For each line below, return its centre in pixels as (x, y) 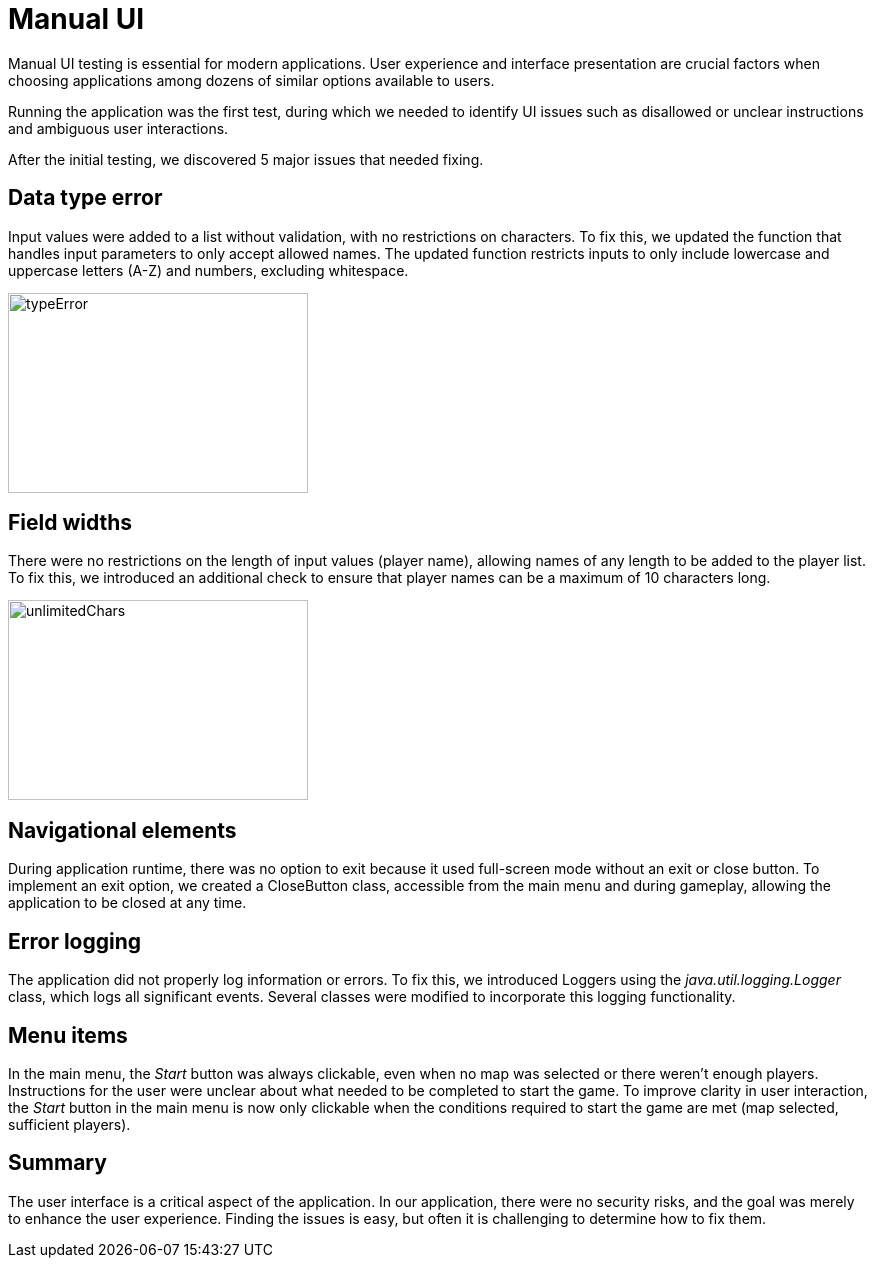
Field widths (70, 523)
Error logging (75, 941)
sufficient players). (69, 1124)
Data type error (85, 198)
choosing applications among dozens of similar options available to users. (251, 80)
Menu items (68, 1035)
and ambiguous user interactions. (118, 128)
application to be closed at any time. (127, 903)
